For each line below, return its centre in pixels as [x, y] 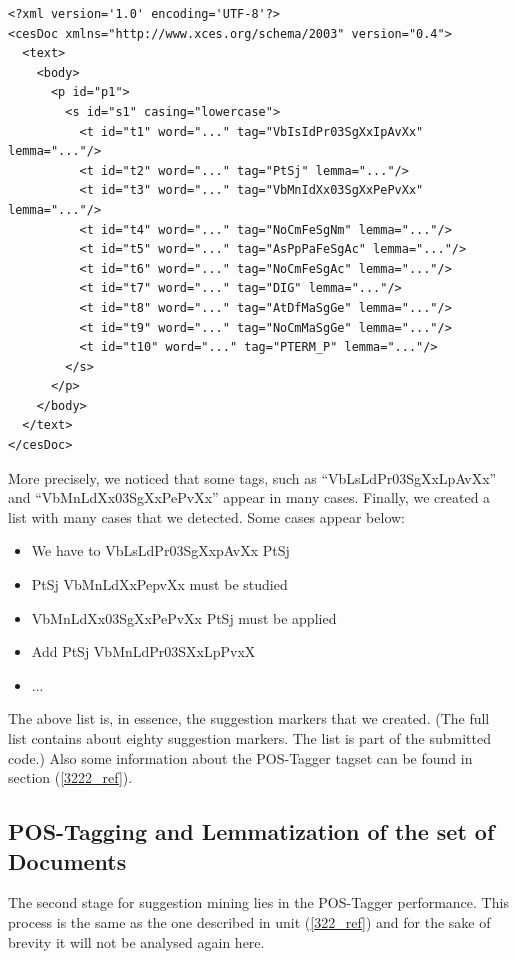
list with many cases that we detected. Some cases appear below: [207, 516]
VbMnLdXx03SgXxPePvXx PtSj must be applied [184, 617]
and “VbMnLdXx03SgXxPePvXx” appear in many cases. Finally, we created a [249, 497]
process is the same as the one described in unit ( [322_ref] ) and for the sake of [249, 921]
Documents [67, 860]
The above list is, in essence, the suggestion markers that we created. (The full [249, 718]
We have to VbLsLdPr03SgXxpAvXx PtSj [160, 550]
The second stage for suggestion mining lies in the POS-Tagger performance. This [258, 902]
